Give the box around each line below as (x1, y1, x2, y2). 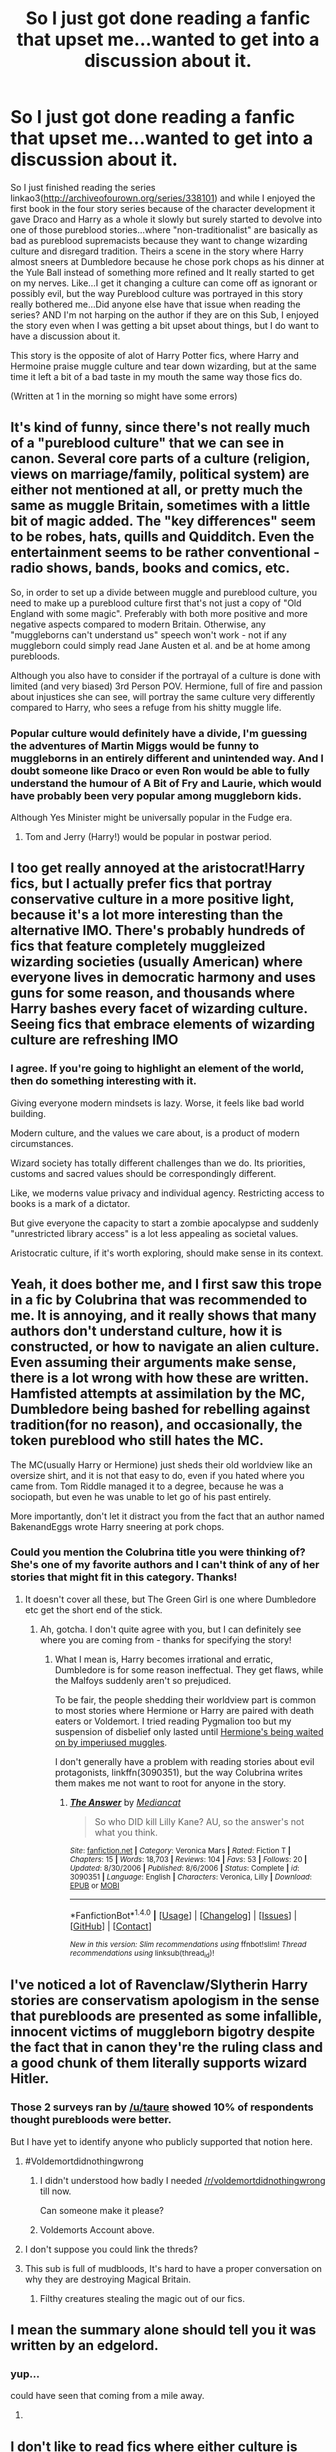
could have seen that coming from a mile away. (10, 2390, 205, 2402)
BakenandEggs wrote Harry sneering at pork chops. (10, 1520, 225, 1532)
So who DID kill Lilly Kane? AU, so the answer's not (94, 1815, 305, 1827)
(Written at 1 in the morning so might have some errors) (10, 390, 238, 402)
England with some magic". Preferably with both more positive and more (10, 607, 308, 619)
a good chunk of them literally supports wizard (10, 2055, 308, 2072)
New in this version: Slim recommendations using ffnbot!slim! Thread (69, 1939, 307, 1949)
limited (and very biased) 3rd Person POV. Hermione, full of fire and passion (10, 680, 323, 692)
